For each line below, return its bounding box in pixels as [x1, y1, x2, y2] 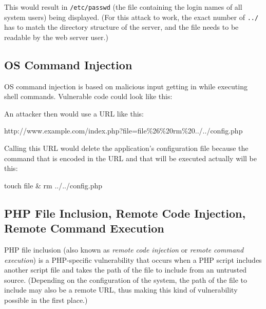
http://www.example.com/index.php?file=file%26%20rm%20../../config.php [4, 125, 243, 136]
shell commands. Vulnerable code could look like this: [4, 91, 173, 102]
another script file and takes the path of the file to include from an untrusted [4, 264, 247, 275]
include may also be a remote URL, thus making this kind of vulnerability [4, 284, 238, 295]
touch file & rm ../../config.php [4, 180, 103, 190]
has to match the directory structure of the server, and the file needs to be [4, 22, 239, 32]
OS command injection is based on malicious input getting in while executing [4, 81, 248, 91]
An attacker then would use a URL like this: [4, 108, 144, 119]
